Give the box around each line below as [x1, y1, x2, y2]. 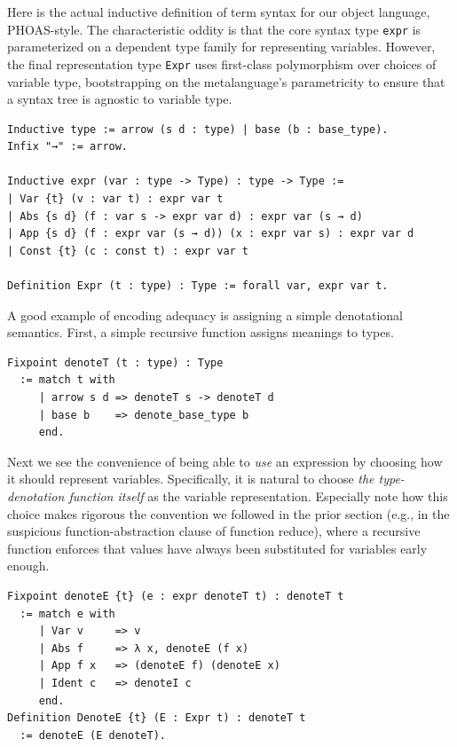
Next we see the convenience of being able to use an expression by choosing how [7, 452, 443, 470]
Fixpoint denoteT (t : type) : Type [7, 356, 224, 369]
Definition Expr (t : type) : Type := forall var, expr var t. [7, 279, 389, 293]
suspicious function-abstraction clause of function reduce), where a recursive [7, 522, 421, 540]
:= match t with [20, 373, 115, 387]
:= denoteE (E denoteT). [20, 728, 166, 742]
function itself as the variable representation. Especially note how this [68, 486, 448, 505]
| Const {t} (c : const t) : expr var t [7, 244, 249, 257]
